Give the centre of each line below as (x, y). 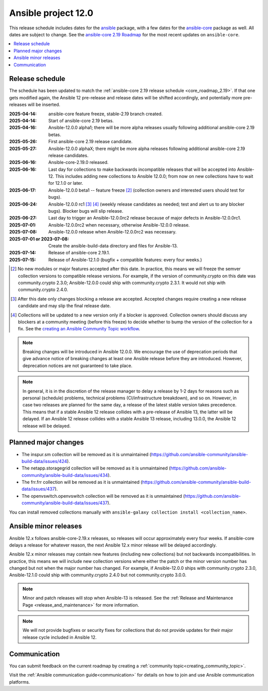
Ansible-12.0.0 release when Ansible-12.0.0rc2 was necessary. (112, 232)
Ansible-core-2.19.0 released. (78, 162)
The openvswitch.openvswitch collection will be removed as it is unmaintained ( (103, 496)
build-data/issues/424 (44, 461)
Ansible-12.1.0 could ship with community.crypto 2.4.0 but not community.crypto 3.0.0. (98, 575)
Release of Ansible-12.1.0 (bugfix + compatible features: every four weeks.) (125, 260)
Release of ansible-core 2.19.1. (79, 253)
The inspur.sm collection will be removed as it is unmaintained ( (86, 454)
